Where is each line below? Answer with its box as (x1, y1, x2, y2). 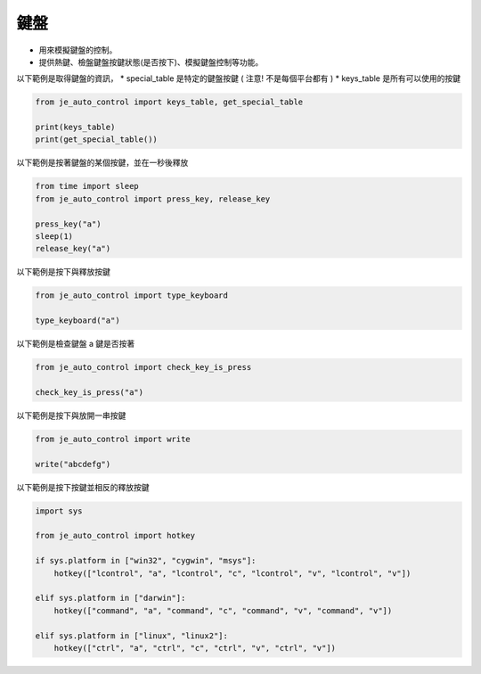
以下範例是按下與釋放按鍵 (16, 267, 110, 277)
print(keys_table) (35, 122, 116, 133)
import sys (35, 505, 83, 516)
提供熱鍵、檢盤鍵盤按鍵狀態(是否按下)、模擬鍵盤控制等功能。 (38, 56, 264, 67)
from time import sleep (35, 181, 140, 192)
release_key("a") (35, 243, 111, 254)
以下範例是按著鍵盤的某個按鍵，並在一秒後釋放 (16, 157, 189, 168)
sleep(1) (35, 232, 74, 242)
